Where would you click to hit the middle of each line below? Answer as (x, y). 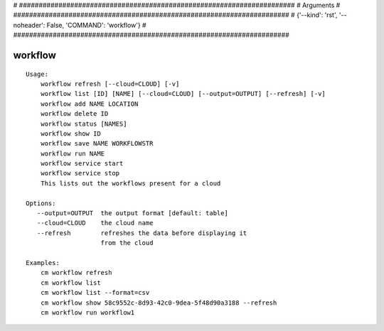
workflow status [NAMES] (84, 124)
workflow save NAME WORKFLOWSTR (97, 143)
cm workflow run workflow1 (87, 312)
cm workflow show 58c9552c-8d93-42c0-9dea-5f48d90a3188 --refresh (159, 303)
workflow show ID (70, 134)
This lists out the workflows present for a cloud (130, 183)
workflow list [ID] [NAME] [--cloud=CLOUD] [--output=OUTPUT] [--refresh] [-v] (183, 94)
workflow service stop (80, 173)
